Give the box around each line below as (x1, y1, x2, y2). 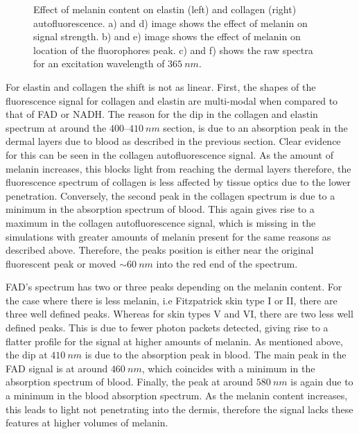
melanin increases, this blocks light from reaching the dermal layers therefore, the (6, 161, 351, 175)
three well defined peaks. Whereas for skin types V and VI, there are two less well (6, 306, 353, 321)
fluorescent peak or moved (6, 256, 116, 270)
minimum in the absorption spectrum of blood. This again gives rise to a (6, 202, 315, 216)
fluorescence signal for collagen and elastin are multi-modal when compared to (6, 93, 338, 107)
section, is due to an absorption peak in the (163, 120, 348, 134)
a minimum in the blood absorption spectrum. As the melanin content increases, (6, 388, 348, 403)
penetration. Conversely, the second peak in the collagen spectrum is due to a (6, 188, 335, 202)
